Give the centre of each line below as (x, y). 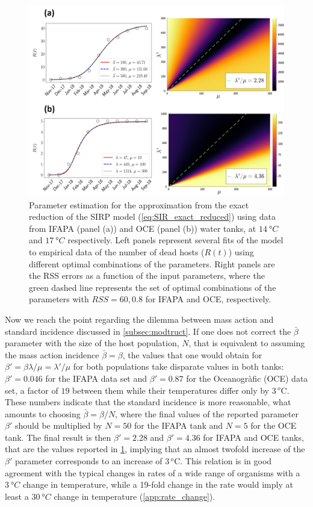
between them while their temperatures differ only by (171, 390)
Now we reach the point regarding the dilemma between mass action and (139, 319)
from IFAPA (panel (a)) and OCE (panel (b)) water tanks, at (143, 228)
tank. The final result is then (58, 437)
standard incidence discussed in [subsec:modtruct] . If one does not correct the (148, 331)
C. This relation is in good (223, 461)
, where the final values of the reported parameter (207, 413)
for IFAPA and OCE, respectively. (208, 299)
